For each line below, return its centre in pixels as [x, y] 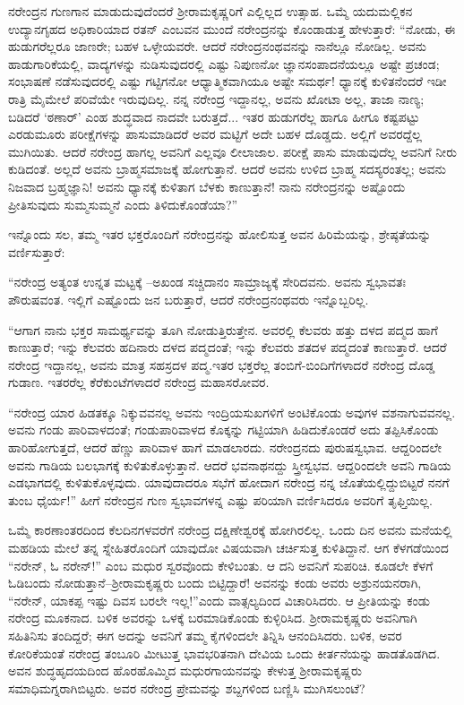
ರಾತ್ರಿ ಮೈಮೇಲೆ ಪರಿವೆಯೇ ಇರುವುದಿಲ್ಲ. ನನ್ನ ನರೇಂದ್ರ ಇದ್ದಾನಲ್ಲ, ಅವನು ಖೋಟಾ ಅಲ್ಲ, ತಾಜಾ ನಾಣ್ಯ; [216, 98]
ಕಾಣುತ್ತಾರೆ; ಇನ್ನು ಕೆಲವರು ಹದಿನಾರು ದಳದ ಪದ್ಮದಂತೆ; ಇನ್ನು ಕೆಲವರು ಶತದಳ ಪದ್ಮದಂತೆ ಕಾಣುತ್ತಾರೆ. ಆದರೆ [228, 347]
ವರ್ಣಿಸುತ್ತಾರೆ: [37, 251]
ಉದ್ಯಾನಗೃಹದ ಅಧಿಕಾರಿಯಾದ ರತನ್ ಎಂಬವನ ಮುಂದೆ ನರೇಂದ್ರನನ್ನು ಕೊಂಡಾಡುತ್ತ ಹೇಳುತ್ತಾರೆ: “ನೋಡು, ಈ [232, 28]
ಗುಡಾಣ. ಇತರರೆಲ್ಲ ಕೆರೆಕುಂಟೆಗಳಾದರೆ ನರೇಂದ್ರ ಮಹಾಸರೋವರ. [139, 382]
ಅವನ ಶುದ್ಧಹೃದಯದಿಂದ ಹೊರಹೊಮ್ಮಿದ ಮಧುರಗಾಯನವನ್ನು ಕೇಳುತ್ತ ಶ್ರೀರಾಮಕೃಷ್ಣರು [185, 671]
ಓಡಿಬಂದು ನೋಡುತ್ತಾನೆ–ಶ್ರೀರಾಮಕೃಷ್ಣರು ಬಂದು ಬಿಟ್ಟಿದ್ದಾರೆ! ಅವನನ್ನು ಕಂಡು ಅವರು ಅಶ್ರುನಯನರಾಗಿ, [215, 583]
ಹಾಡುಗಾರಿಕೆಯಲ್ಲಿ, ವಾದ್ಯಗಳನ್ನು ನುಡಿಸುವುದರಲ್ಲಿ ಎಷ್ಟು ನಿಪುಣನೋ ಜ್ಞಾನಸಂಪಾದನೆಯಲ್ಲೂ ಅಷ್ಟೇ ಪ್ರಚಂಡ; [224, 63]
